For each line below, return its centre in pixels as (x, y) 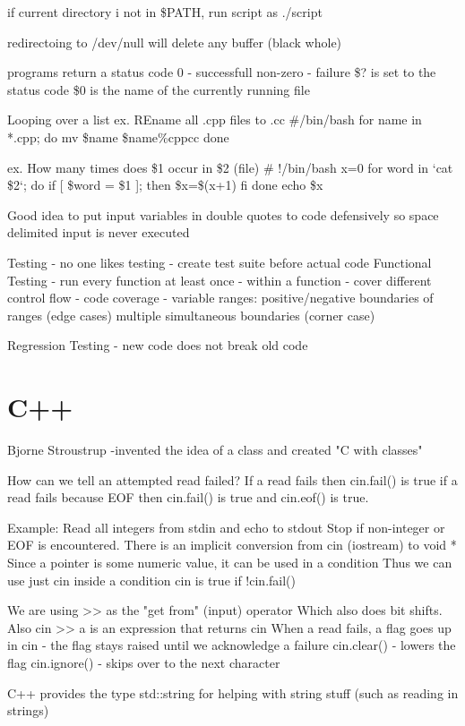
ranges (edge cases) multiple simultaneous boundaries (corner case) (191, 315)
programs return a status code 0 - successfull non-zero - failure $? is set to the (222, 72)
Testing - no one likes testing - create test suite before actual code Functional (220, 262)
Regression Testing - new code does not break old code (158, 345)
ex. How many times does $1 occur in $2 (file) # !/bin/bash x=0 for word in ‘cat (230, 167)
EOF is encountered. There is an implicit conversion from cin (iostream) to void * (232, 545)
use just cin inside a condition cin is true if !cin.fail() (151, 580)
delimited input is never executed (99, 232)
